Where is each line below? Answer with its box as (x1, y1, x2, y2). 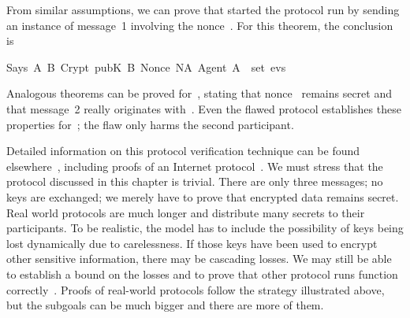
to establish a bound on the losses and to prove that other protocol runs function (6, 265, 398, 282)
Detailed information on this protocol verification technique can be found (6, 142, 360, 159)
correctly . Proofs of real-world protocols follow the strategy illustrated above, (6, 281, 385, 298)
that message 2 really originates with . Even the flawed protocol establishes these (6, 100, 401, 116)
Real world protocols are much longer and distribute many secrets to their (6, 204, 365, 220)
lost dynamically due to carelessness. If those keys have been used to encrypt (6, 235, 378, 251)
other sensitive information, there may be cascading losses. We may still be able (6, 250, 392, 267)
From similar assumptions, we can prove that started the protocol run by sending (6, 2, 400, 17)
